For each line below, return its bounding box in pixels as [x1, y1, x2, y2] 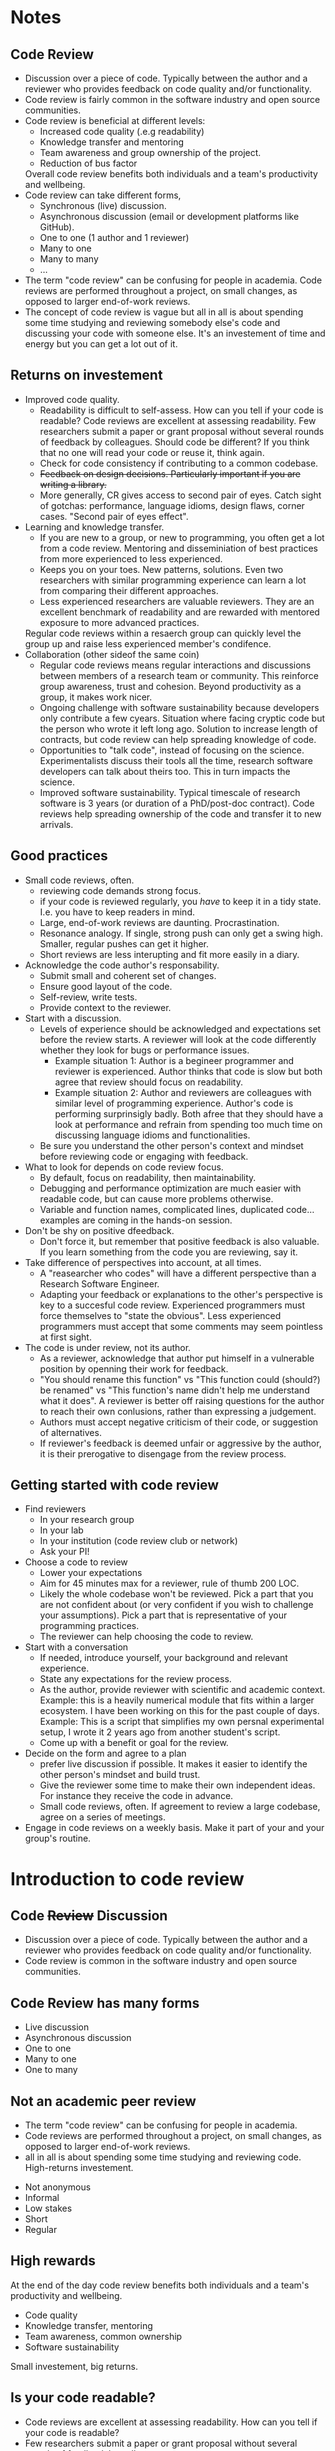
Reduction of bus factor [39, 157, 138, 169]
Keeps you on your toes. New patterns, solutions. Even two [39, 563, 284, 575]
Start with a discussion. [24, 1012, 122, 1024]
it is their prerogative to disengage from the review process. [39, 1447, 287, 1460]
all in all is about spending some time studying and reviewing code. [24, 2151, 302, 2163]
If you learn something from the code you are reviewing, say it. [39, 1246, 298, 1258]
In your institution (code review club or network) [39, 1535, 238, 1547]
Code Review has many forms [10, 1994, 200, 2011]
